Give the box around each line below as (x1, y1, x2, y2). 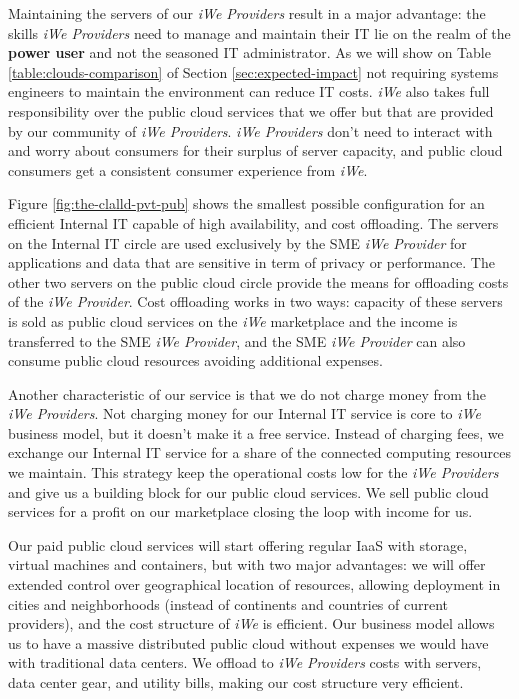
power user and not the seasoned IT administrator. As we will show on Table (8, 42, 491, 63)
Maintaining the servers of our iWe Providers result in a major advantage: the (8, 3, 486, 23)
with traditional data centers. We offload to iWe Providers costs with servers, (8, 652, 482, 673)
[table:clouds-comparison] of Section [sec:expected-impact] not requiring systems (8, 61, 499, 82)
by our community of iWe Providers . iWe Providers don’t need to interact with (8, 120, 493, 141)
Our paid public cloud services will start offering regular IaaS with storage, (8, 534, 468, 555)
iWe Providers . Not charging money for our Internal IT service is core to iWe (8, 403, 481, 424)
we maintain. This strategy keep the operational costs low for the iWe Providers (8, 462, 499, 483)
